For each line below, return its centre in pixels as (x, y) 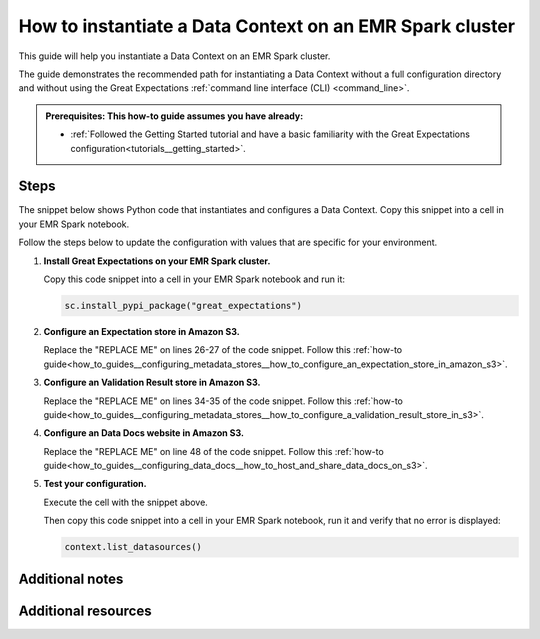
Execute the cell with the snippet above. (126, 502)
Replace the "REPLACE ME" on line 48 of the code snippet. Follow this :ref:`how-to (213, 451)
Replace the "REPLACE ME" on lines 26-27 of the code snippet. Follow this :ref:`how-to (223, 350)
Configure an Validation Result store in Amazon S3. (152, 382)
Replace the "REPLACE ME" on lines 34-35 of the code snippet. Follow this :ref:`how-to (223, 401)
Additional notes (71, 578)
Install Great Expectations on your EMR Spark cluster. (157, 261)
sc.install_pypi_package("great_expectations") (183, 305)
